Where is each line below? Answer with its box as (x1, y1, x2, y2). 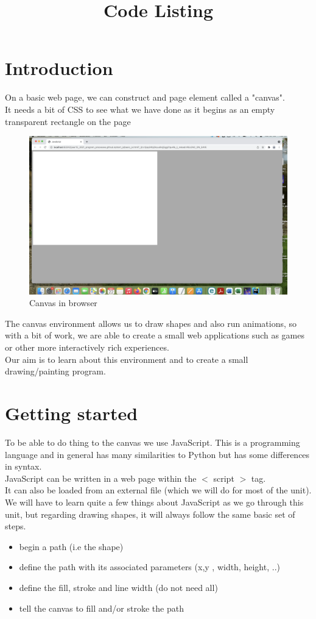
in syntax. (5, 460, 42, 473)
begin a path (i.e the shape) (19, 540, 124, 553)
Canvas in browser (29, 296, 97, 309)
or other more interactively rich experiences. (5, 341, 169, 354)
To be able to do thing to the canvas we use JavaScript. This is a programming (5, 435, 300, 448)
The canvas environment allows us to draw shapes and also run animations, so (5, 317, 297, 329)
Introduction (5, 55, 113, 81)
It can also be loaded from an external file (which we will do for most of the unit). (5, 484, 312, 496)
